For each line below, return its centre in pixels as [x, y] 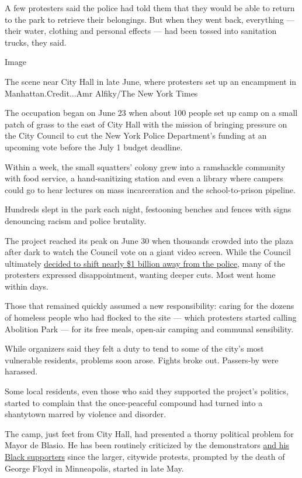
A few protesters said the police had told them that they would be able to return [150, 8]
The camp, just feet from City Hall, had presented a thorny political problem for [149, 433]
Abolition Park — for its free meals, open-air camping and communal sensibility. [149, 329]
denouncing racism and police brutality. [76, 220]
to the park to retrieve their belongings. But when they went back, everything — [150, 19]
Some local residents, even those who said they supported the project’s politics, [147, 391]
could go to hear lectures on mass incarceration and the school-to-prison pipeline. [150, 189]
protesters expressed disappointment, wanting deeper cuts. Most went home [140, 275]
